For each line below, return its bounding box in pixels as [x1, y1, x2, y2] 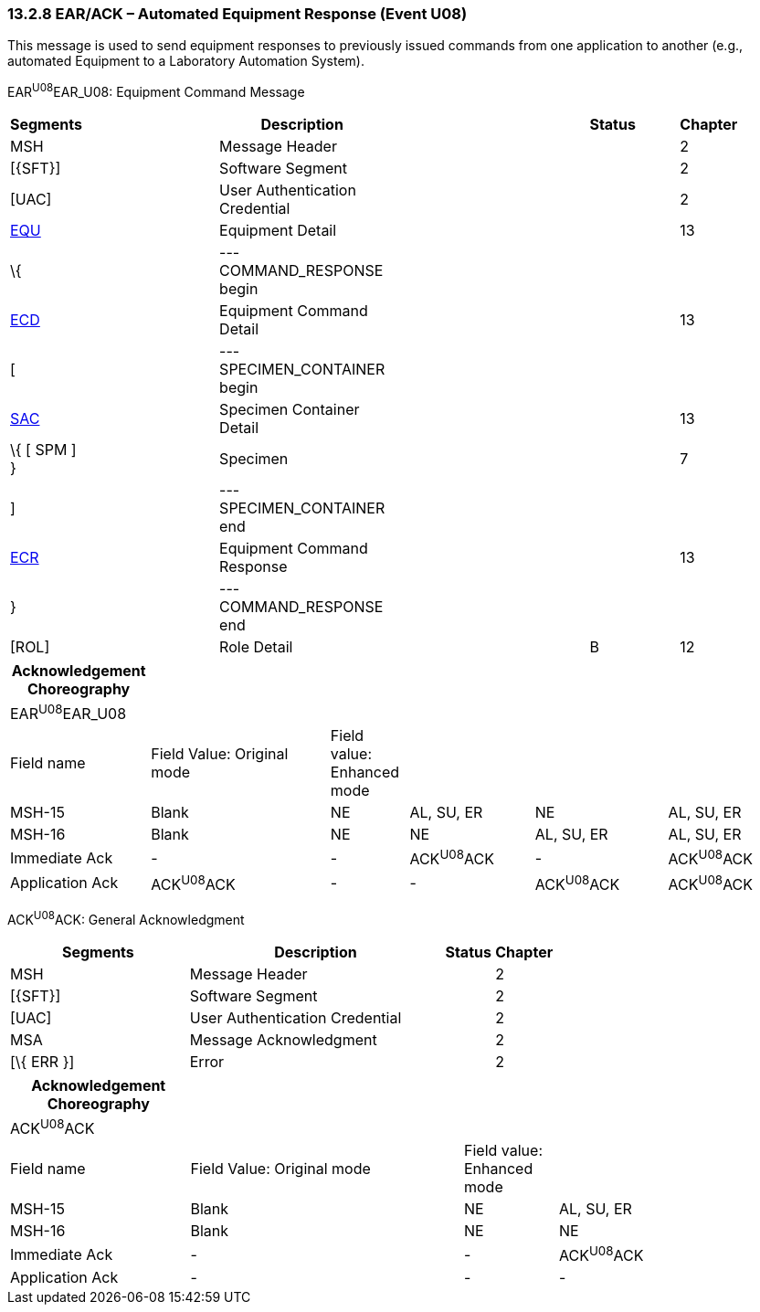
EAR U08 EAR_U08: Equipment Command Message [7, 81, 305, 101]
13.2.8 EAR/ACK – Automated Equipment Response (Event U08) [7, 5, 468, 23]
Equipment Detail [219, 221, 337, 240]
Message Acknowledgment [189, 1030, 377, 1049]
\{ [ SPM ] [10, 440, 77, 460]
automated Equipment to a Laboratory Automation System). [7, 53, 364, 69]
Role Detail [219, 638, 293, 657]
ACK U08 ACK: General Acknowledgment [7, 909, 245, 927]
